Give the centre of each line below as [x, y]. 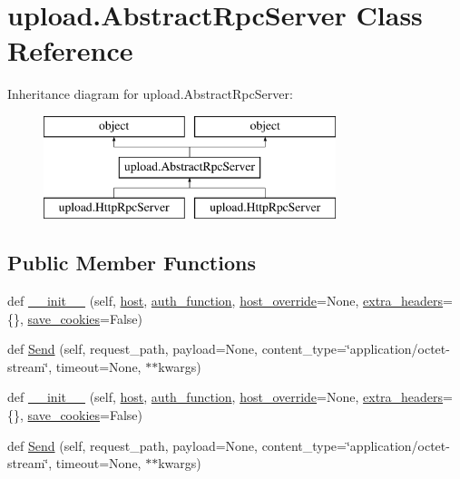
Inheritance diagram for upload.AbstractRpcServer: [150, 94]
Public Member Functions [132, 263]
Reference [70, 50]
